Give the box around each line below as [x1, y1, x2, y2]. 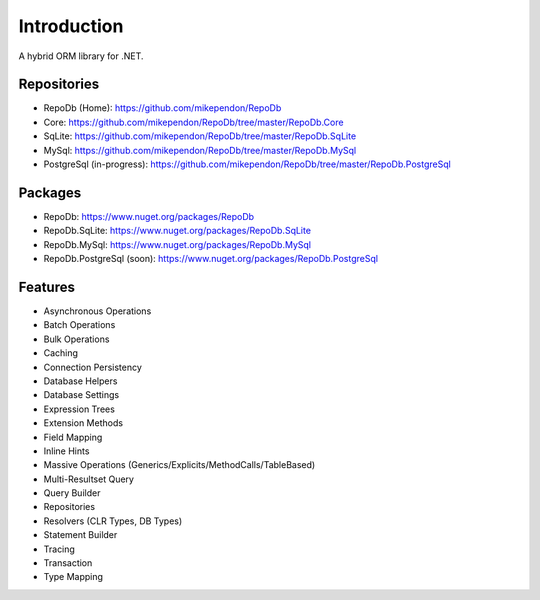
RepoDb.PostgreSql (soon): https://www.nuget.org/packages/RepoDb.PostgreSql [43, 253, 379, 265]
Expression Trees [43, 403, 115, 415]
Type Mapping [43, 571, 104, 583]
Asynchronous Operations [43, 305, 152, 317]
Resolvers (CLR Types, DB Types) [43, 515, 183, 527]
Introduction [18, 15, 124, 37]
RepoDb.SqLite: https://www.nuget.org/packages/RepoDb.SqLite [43, 225, 312, 237]
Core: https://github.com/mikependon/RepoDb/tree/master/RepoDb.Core [43, 116, 344, 128]
